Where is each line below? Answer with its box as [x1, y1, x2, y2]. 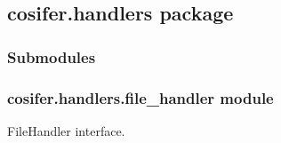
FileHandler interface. [7, 121, 125, 139]
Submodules [7, 45, 96, 68]
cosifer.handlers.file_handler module [7, 86, 274, 108]
